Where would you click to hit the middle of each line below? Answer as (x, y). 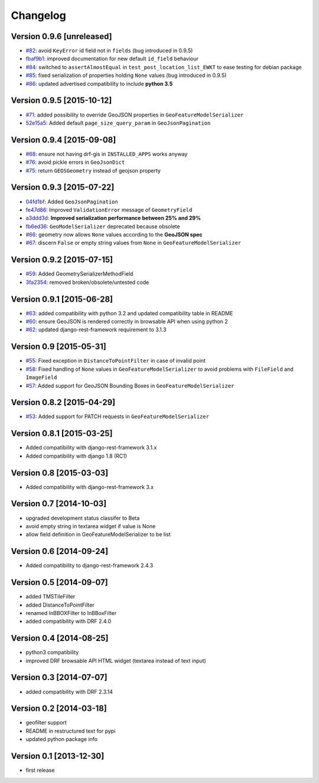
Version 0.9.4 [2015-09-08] (64, 140)
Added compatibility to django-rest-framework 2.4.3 (89, 565)
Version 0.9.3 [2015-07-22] (63, 187)
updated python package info (61, 739)
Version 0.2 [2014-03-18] (59, 709)
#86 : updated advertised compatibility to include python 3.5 (99, 83)
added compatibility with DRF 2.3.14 (69, 691)
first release (40, 770)
